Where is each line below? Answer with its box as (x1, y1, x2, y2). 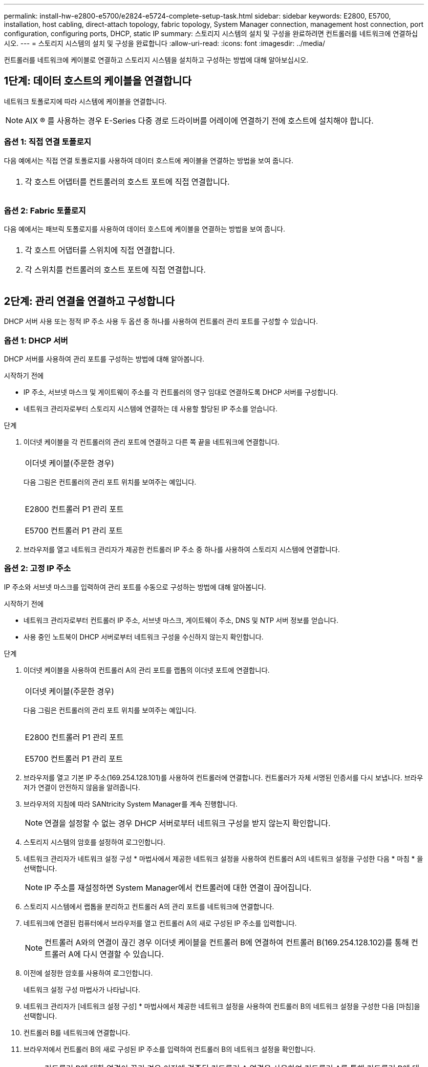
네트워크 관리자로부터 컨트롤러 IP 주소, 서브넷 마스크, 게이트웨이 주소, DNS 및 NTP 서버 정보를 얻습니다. (23, 616, 339, 624)
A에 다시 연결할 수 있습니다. (68, 949, 164, 959)
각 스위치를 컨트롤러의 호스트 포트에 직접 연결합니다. (25, 265, 206, 275)
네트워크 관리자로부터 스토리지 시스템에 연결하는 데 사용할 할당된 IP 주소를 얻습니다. (23, 404, 278, 413)
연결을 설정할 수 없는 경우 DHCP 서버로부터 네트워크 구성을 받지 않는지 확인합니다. (44, 818, 331, 828)
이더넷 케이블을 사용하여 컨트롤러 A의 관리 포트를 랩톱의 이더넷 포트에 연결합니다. (23, 665, 270, 674)
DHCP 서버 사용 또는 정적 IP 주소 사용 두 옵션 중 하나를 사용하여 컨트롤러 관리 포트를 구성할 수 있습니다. (4, 317, 318, 326)
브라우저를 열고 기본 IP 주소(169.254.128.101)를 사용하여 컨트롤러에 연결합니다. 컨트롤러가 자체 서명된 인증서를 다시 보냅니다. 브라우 (23, 773, 423, 782)
